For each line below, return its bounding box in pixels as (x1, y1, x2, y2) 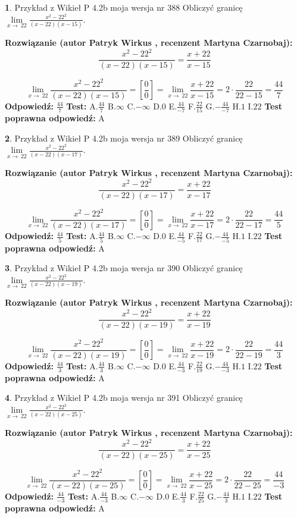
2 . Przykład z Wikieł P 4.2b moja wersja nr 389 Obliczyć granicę (5, 131, 243, 144)
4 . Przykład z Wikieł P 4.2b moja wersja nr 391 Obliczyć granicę (5, 391, 243, 404)
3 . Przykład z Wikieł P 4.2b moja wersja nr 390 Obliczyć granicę (5, 262, 243, 274)
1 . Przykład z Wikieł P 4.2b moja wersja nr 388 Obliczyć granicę (5, 1, 243, 13)
